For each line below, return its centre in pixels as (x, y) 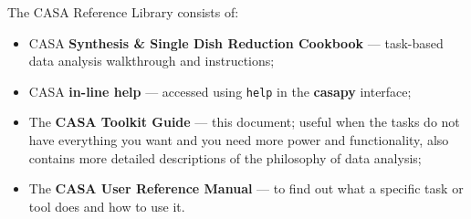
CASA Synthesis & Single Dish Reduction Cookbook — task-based (236, 42)
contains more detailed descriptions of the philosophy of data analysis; (225, 157)
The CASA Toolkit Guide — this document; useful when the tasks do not (244, 122)
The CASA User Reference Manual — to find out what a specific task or (246, 188)
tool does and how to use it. (107, 206)
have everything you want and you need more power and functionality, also (239, 140)
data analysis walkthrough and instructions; (152, 61)
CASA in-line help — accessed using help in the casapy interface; (220, 91)
